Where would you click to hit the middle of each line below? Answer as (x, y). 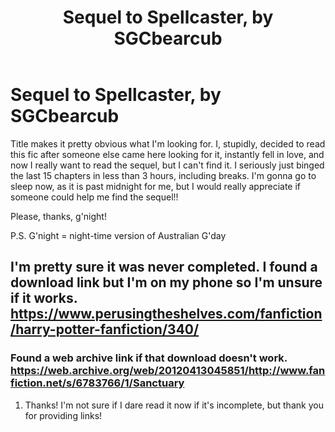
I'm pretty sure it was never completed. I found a (164, 267)
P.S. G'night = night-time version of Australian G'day (118, 235)
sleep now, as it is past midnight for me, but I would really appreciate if (156, 186)
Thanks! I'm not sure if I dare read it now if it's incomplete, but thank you (174, 405)
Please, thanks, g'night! (58, 216)
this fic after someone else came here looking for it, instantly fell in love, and (167, 154)
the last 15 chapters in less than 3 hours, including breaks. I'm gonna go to (163, 175)
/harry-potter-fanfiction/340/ (105, 329)
